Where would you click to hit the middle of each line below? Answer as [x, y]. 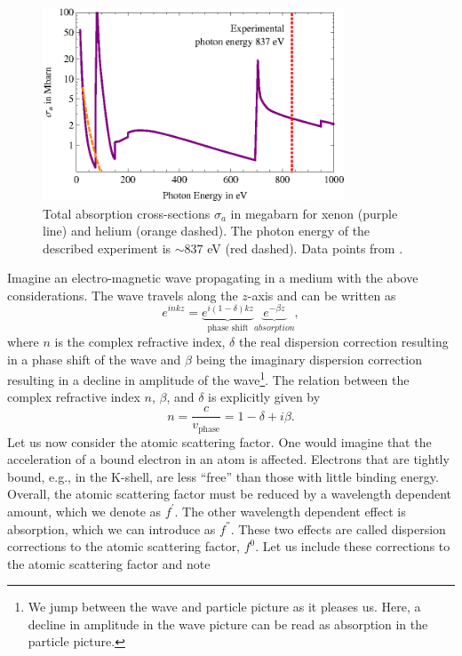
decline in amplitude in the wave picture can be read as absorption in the [228, 624]
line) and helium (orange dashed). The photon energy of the [207, 231]
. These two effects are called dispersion [338, 528]
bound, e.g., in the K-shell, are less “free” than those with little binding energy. [223, 476]
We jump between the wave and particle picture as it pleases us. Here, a [224, 607]
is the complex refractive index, [140, 341]
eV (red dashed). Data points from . [305, 248]
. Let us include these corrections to [353, 546]
